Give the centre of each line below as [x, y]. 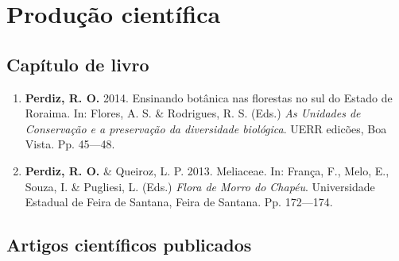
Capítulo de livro [78, 64]
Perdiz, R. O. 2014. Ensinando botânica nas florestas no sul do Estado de [209, 97]
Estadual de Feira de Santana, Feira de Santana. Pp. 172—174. [179, 202]
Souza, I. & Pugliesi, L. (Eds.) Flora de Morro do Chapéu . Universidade [200, 186]
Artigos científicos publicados [129, 245]
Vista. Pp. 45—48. [70, 144]
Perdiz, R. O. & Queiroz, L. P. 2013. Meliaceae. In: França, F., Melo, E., [207, 170]
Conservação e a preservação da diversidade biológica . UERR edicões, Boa [206, 128]
